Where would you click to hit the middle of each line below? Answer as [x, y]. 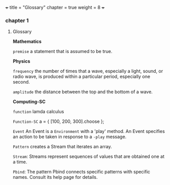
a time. [20, 162]
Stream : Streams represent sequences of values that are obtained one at [89, 156]
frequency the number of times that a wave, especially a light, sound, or [88, 71]
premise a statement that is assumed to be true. [62, 51]
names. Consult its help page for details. [55, 177]
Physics [21, 61]
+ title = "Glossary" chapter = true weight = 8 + [55, 7]
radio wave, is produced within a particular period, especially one [81, 76]
